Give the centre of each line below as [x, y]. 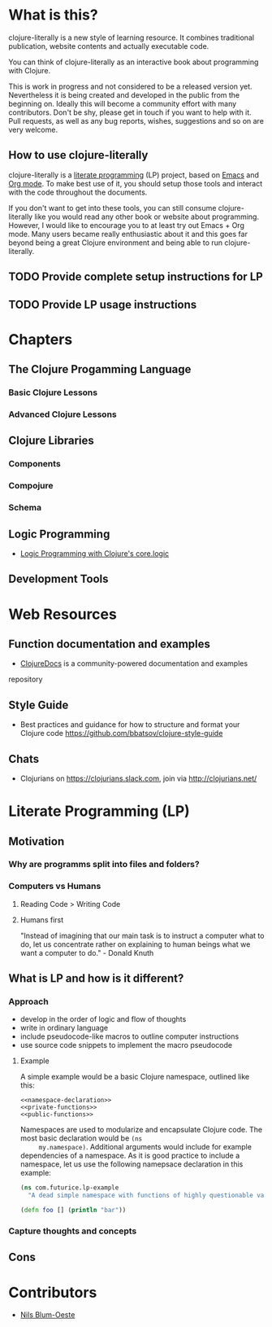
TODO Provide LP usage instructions [103, 304]
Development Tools [58, 579]
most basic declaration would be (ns [81, 1138]
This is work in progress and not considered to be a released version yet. [131, 86]
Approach [28, 1001]
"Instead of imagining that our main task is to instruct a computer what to [142, 935]
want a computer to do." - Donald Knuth [87, 953]
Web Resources [63, 614]
